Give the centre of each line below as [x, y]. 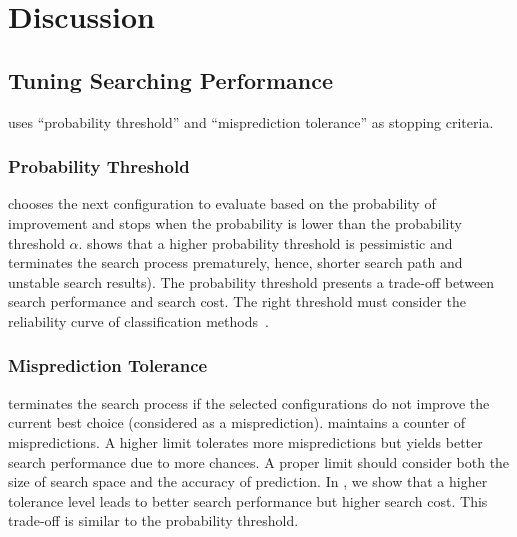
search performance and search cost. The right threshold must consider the [237, 301]
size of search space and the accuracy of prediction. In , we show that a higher [248, 481]
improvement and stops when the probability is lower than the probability [235, 222]
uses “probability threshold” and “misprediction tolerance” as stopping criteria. [251, 121]
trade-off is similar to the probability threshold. [153, 520]
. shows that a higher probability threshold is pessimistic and [265, 242]
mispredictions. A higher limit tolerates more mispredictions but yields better [245, 441]
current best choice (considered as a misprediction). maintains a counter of [237, 422]
